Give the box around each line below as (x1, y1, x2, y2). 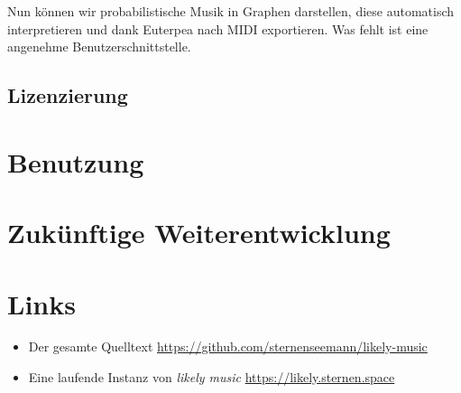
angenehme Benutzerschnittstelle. (7, 37, 191, 56)
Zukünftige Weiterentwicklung (7, 214, 391, 251)
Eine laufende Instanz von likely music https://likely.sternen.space (28, 368, 395, 387)
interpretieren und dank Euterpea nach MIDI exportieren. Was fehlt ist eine (7, 19, 429, 38)
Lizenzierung (7, 81, 128, 109)
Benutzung (7, 143, 144, 180)
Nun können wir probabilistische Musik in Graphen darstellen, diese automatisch (7, 2, 455, 20)
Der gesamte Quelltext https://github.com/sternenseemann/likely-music (28, 337, 428, 356)
